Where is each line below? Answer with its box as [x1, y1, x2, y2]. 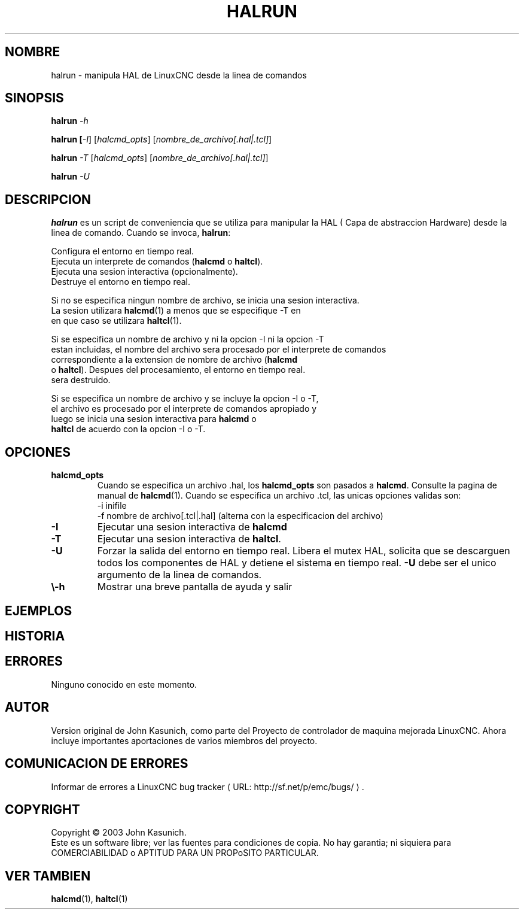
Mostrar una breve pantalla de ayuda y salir [97, 581, 293, 593]
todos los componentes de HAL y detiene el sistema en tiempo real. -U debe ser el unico [97, 557, 496, 569]
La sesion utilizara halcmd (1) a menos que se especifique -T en [51, 305, 301, 316]
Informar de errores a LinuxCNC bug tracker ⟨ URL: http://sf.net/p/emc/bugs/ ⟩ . [51, 781, 364, 792]
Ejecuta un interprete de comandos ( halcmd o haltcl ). [51, 256, 263, 267]
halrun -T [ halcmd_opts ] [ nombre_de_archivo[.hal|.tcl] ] [51, 153, 269, 163]
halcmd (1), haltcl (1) [51, 894, 128, 904]
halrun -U [51, 171, 90, 182]
